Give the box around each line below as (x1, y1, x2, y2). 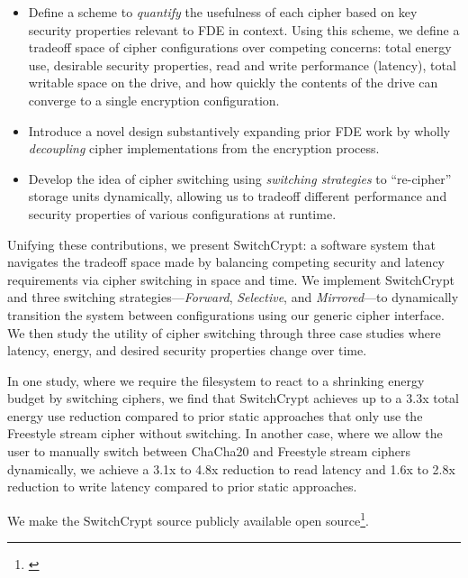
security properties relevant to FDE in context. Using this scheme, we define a (28, 20, 460, 39)
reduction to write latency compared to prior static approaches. (7, 477, 357, 496)
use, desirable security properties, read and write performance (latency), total (28, 55, 456, 74)
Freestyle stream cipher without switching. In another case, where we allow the (7, 424, 443, 443)
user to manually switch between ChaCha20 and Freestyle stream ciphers (7, 442, 410, 461)
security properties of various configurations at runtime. (28, 204, 337, 223)
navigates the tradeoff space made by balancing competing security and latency (7, 252, 445, 271)
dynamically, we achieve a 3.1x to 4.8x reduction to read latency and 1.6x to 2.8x (7, 459, 455, 478)
